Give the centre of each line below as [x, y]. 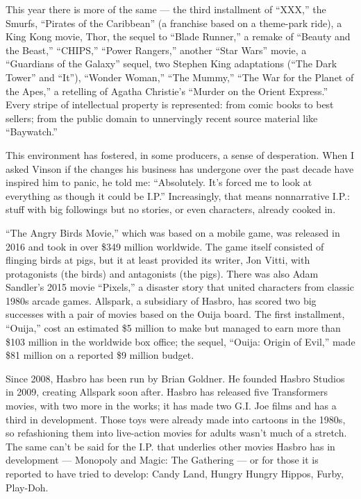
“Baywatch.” [32, 132]
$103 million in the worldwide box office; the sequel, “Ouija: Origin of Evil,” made [180, 341]
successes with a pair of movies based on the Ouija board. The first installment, [175, 314]
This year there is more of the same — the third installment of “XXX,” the [166, 9]
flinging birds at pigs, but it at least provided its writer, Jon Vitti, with [158, 260]
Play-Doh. [27, 487]
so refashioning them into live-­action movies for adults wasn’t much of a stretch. [176, 433]
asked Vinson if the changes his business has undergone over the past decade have [180, 168]
